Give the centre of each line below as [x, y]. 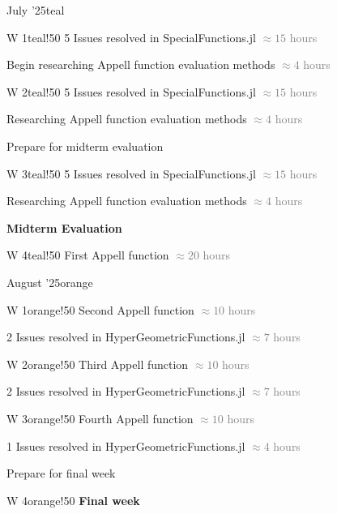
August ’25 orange [50, 282]
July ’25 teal [36, 10]
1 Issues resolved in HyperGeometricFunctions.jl [126, 445]
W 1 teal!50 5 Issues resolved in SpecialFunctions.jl [131, 37]
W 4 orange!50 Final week [73, 500]
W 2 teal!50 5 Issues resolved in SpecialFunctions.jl [131, 91]
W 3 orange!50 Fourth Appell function [100, 418]
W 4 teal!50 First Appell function [88, 255]
